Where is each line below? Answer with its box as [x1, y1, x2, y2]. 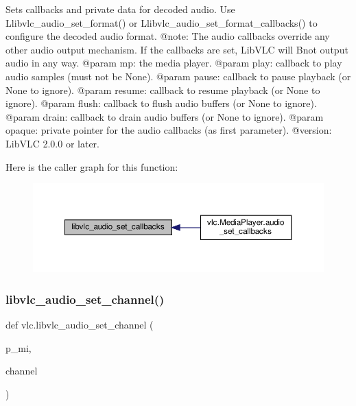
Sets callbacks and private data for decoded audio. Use [5, 2, 235, 16]
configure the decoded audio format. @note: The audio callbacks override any [5, 29, 330, 43]
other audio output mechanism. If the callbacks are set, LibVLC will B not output [5, 42, 348, 56]
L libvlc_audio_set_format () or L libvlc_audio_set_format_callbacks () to [5, 15, 318, 29]
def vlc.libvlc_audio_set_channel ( [5, 318, 154, 332]
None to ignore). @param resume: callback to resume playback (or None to [5, 82, 320, 97]
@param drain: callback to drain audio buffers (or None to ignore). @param [5, 109, 324, 123]
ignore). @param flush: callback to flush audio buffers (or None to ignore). [5, 96, 317, 110]
